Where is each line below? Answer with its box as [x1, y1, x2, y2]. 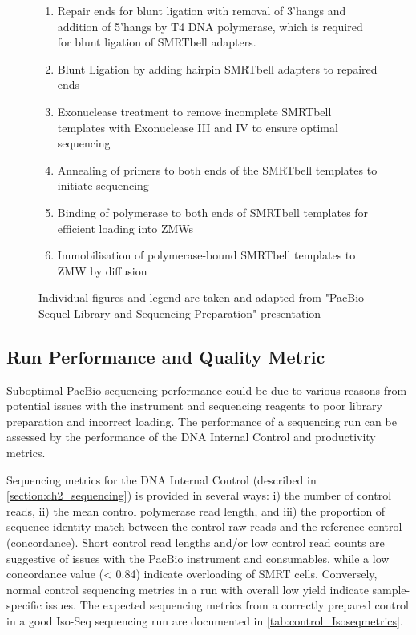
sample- [372, 581, 410, 597]
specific [6, 597, 42, 613]
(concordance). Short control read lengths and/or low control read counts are [6, 534, 385, 551]
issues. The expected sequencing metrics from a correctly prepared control [45, 597, 409, 613]
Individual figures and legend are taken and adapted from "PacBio [38, 289, 365, 306]
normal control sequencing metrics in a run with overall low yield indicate [6, 581, 369, 597]
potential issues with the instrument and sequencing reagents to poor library [6, 397, 382, 414]
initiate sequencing [57, 177, 149, 194]
